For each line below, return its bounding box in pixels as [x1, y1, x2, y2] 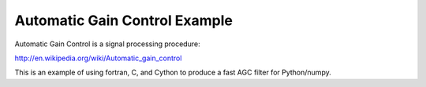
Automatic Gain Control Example [14, 12, 233, 29]
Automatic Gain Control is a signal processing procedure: [14, 39, 200, 49]
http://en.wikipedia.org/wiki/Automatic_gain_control [14, 53, 182, 63]
